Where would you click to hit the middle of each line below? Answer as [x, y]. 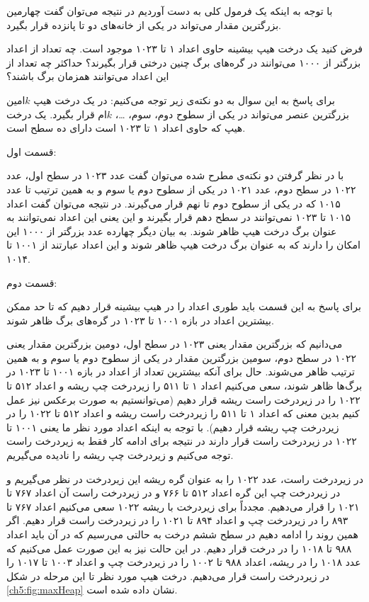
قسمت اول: [32, 151]
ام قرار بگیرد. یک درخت [57, 114]
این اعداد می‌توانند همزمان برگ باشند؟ [88, 76]
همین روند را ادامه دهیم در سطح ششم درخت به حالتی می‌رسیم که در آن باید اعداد [182, 534]
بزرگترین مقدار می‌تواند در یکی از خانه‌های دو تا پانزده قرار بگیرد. [144, 24]
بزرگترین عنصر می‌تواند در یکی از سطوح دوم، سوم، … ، [232, 114]
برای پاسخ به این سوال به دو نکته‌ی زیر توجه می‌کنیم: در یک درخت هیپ [184, 100]
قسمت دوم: [32, 282]
